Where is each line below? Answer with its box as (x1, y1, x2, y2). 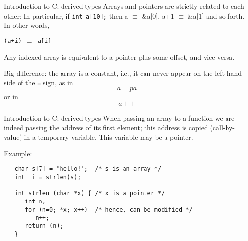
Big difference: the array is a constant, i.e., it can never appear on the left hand (4, 68, 242, 78)
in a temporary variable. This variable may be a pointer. (24, 132, 193, 142)
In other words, (4, 20, 50, 30)
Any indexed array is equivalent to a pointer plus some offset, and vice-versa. (4, 51, 235, 61)
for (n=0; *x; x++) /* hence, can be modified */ (24, 206, 193, 213)
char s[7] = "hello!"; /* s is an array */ (14, 165, 162, 173)
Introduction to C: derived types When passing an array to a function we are (4, 112, 235, 122)
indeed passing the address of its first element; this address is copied (4, 122, 208, 132)
